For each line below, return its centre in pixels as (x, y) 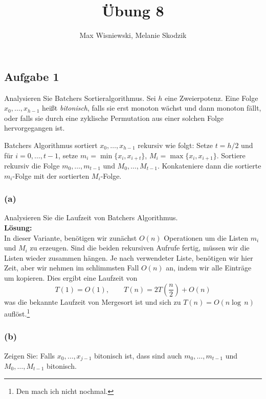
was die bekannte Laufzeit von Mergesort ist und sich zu (93, 301)
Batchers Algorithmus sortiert (51, 145)
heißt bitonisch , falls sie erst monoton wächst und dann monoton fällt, (151, 108)
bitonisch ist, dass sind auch (138, 355)
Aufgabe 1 (32, 76)
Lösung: (18, 227)
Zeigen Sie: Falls (30, 355)
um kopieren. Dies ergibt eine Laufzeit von (71, 277)
